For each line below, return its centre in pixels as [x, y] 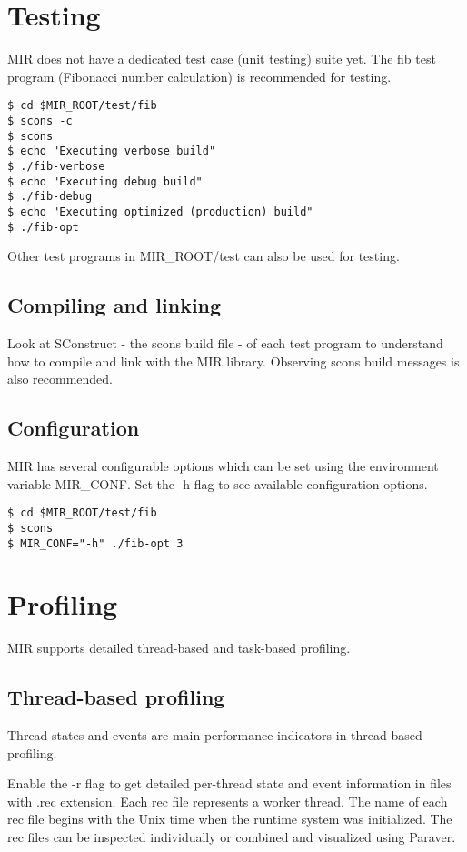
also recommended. [60, 379]
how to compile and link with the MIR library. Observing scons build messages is [233, 361]
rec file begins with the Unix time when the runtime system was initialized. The [230, 819]
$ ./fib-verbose [56, 166]
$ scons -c [40, 120]
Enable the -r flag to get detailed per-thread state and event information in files [229, 783]
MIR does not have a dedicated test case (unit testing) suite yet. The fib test [222, 59]
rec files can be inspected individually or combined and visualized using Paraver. [232, 837]
